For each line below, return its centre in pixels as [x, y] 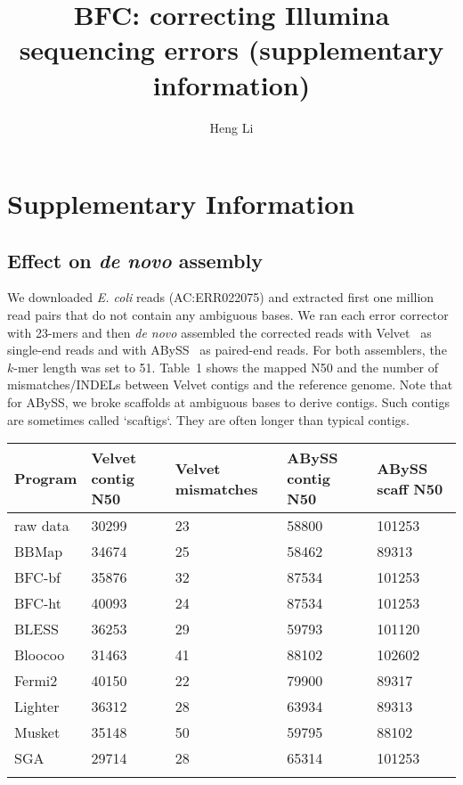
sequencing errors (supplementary [231, 49]
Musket [37, 732]
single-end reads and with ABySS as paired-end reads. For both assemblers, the [227, 350]
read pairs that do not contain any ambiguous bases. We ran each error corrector [228, 315]
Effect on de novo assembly [135, 260]
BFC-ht [38, 603]
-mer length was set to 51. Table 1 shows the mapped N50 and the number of [226, 367]
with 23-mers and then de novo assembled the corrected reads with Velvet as [219, 332]
